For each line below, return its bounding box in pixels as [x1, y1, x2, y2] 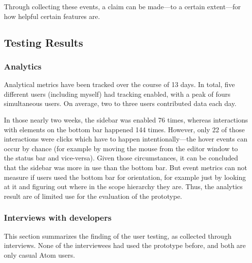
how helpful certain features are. [4, 11, 100, 21]
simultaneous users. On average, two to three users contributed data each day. [4, 98, 236, 108]
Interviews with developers [4, 211, 112, 224]
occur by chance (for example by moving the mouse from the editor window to [4, 143, 238, 153]
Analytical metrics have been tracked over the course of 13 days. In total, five [4, 79, 235, 89]
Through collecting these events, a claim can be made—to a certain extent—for [4, 1, 241, 11]
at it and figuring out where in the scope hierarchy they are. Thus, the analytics [4, 181, 243, 192]
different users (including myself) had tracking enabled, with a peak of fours [4, 88, 231, 99]
